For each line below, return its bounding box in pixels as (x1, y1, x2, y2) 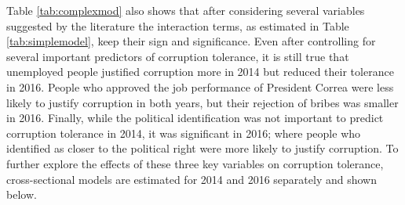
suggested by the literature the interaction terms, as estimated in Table (6, 17, 349, 34)
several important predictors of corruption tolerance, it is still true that (6, 48, 349, 64)
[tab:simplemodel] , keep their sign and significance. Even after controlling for (6, 33, 376, 49)
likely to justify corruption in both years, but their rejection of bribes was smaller (6, 94, 399, 110)
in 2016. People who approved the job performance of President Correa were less (6, 78, 394, 95)
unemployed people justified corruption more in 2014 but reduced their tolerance (6, 63, 394, 80)
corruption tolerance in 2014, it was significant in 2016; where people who (6, 124, 361, 141)
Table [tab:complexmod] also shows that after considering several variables (6, 2, 365, 18)
